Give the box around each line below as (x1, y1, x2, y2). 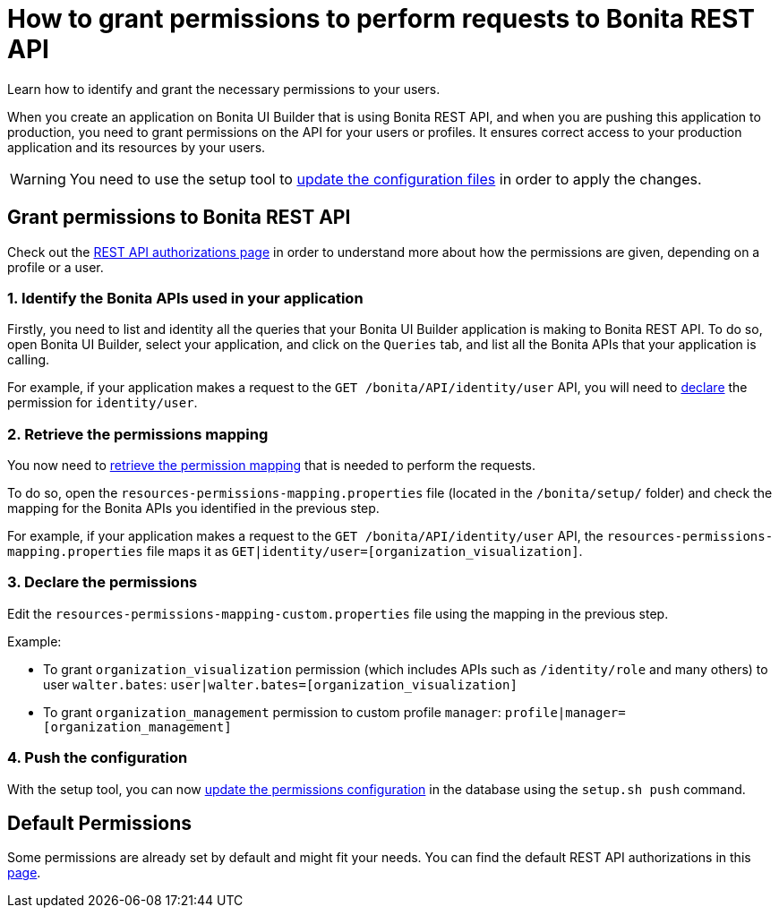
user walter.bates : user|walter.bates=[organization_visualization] (43, 676, 518, 692)
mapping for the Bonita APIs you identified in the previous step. (7, 500, 380, 517)
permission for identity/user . (7, 395, 198, 411)
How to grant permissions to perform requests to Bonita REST (7, 4, 755, 34)
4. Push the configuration (7, 748, 188, 767)
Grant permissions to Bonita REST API (7, 206, 351, 229)
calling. (7, 352, 50, 368)
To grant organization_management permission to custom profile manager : (43, 704, 501, 720)
